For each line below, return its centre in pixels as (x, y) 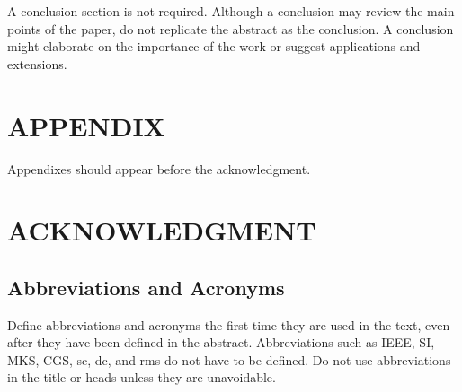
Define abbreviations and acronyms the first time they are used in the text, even (229, 324)
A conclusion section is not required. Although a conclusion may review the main (231, 11)
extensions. (37, 63)
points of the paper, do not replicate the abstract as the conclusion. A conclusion (231, 28)
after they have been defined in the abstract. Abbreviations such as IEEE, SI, (221, 342)
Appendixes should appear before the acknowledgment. (159, 168)
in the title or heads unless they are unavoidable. (142, 377)
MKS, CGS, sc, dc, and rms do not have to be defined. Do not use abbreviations (229, 359)
